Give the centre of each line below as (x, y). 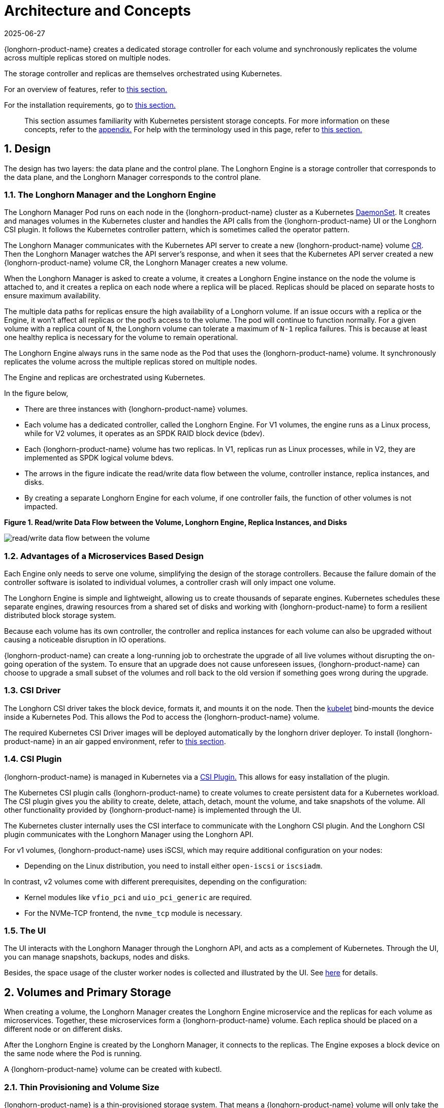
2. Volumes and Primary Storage (88, 992)
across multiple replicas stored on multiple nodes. (87, 57)
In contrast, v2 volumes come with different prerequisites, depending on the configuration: (155, 881)
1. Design (27, 149)
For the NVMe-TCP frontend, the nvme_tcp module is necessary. (133, 913)
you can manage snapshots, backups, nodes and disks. (97, 957)
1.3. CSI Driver (33, 690)
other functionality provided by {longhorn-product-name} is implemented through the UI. (153, 810)
